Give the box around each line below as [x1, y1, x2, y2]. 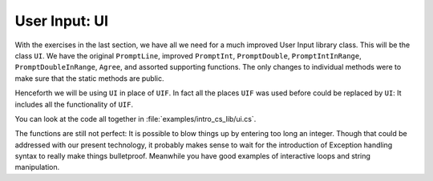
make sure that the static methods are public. [14, 73, 164, 83]
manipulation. [14, 163, 60, 172]
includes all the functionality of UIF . [14, 99, 134, 109]
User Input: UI [14, 12, 108, 30]
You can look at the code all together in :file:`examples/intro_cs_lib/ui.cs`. [14, 114, 257, 123]
